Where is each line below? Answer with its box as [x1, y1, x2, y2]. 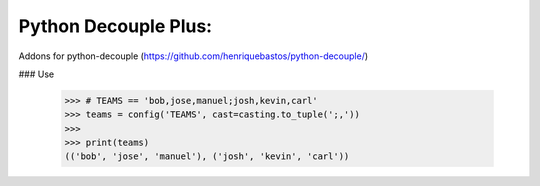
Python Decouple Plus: [18, 15, 213, 37]
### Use [18, 68, 55, 80]
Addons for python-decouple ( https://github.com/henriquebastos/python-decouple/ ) [18, 50, 369, 62]
